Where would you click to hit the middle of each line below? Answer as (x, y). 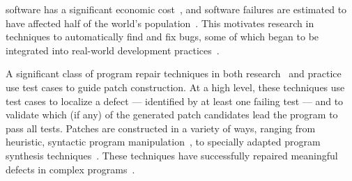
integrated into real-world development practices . (113, 50)
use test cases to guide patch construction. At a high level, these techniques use (175, 87)
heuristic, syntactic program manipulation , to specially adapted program (163, 142)
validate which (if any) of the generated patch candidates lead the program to (172, 115)
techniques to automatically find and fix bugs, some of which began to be (162, 37)
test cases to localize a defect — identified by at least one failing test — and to (175, 101)
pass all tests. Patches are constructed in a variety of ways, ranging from (161, 128)
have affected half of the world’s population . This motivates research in (160, 23)
